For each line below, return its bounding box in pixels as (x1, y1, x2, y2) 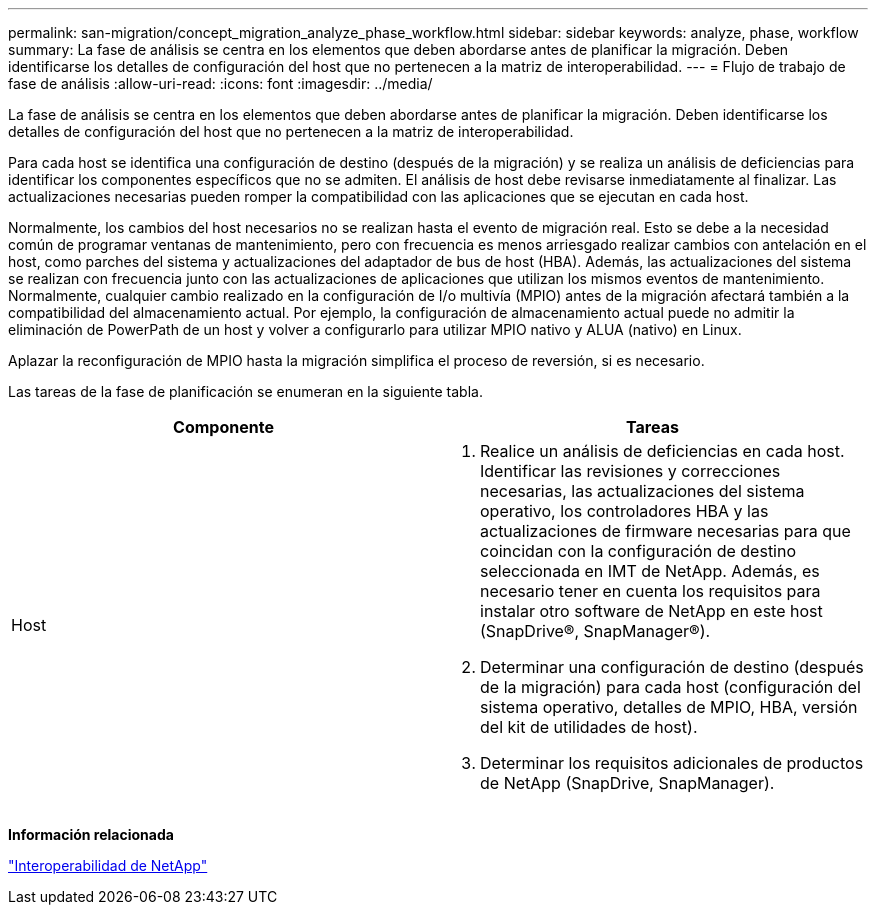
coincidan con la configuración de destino (480, 541, 797, 561)
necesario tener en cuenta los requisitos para (480, 581, 821, 601)
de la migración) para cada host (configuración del (480, 677, 861, 697)
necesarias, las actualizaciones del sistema (480, 481, 805, 501)
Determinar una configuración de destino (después (480, 657, 864, 677)
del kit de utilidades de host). (480, 717, 698, 737)
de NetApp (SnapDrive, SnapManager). (480, 773, 775, 793)
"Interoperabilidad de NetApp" (8, 857, 208, 874)
